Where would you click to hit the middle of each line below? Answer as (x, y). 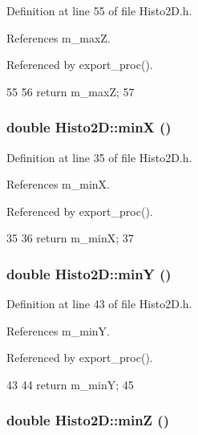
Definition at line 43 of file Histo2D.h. (99, 304)
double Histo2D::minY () (89, 273)
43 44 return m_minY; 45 (70, 384)
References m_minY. (59, 330)
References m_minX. (59, 184)
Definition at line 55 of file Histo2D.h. (99, 10)
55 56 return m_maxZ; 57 (71, 91)
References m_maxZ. (59, 37)
